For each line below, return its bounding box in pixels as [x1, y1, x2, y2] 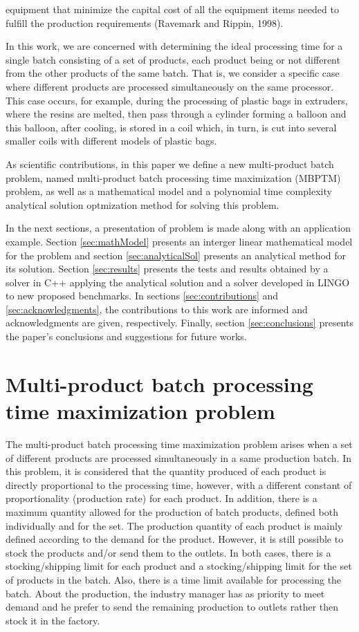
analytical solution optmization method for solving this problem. [6, 197, 279, 212]
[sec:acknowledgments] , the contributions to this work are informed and [6, 301, 308, 316]
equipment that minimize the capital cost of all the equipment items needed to [6, 2, 339, 16]
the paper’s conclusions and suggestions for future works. [6, 329, 247, 344]
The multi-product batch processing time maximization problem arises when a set [6, 436, 353, 451]
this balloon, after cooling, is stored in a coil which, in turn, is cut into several [6, 120, 337, 134]
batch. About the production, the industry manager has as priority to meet [6, 586, 325, 600]
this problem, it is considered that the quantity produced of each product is [6, 464, 326, 478]
